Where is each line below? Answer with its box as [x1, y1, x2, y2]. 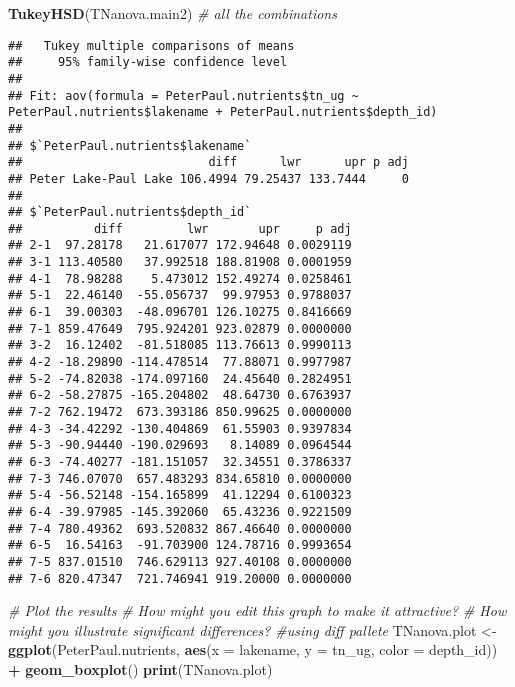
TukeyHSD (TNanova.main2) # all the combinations [8, 3, 337, 23]
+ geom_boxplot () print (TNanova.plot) [8, 659, 273, 680]
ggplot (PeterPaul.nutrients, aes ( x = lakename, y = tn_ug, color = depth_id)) [8, 639, 498, 660]
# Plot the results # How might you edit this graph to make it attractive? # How [8, 600, 507, 621]
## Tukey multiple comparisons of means [8, 38, 295, 53]
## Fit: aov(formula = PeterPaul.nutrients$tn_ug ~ [8, 88, 359, 103]
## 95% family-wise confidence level [8, 55, 288, 70]
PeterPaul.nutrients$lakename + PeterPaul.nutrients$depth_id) [8, 105, 438, 120]
